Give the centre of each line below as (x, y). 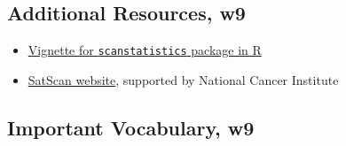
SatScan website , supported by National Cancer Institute (183, 79)
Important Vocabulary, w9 (131, 127)
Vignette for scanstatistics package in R (145, 50)
